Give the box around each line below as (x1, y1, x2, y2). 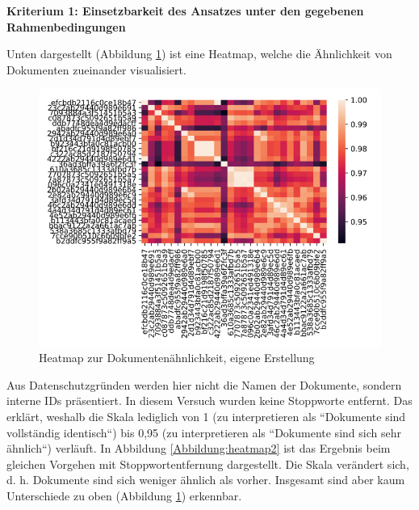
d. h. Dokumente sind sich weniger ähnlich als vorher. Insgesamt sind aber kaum (6, 471, 405, 488)
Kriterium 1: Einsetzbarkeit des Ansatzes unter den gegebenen (6, 2, 364, 19)
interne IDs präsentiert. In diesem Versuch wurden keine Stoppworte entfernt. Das (6, 392, 413, 409)
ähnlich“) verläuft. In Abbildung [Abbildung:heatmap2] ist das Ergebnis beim (6, 440, 391, 457)
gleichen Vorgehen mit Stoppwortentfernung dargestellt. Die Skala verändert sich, (6, 455, 409, 472)
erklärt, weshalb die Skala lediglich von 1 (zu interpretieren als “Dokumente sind (6, 408, 406, 425)
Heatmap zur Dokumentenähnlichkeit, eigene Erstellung (39, 349, 315, 366)
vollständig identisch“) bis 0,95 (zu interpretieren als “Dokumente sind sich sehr (6, 424, 401, 440)
